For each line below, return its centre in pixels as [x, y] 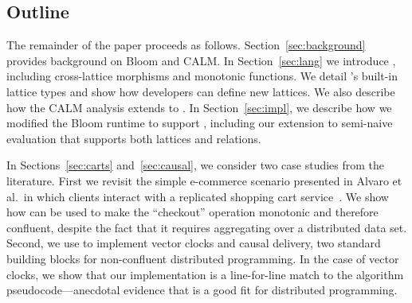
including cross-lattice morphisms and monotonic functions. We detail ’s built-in [202, 76]
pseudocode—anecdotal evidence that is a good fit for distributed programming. [202, 290]
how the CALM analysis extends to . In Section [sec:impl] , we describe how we [199, 107]
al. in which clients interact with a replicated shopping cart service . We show [198, 196]
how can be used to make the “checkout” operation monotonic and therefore [192, 212]
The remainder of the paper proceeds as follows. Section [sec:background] [186, 45]
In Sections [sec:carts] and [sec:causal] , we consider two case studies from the [196, 165]
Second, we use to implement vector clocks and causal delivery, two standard [194, 243]
